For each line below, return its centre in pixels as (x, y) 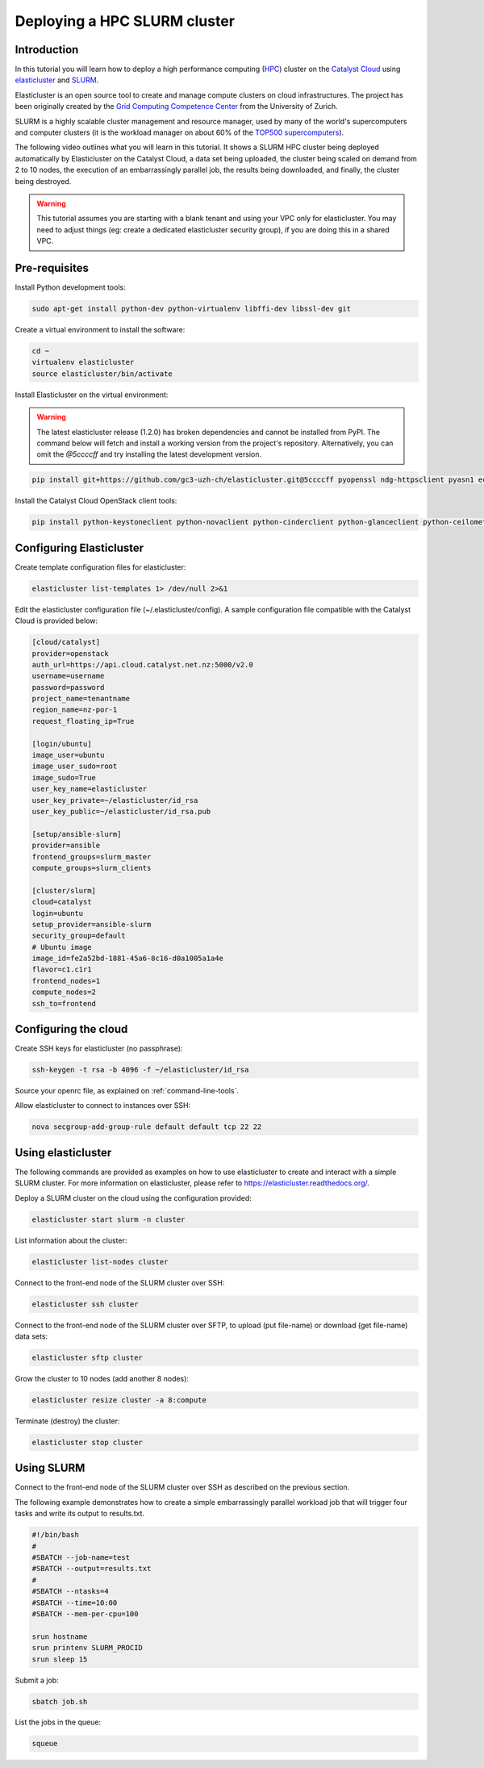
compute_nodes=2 (64, 992)
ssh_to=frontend (64, 1003)
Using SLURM (50, 1468)
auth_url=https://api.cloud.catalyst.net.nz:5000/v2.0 (142, 665)
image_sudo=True (64, 777)
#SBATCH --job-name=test (81, 1558)
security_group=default (79, 936)
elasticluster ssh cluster (85, 1304)
